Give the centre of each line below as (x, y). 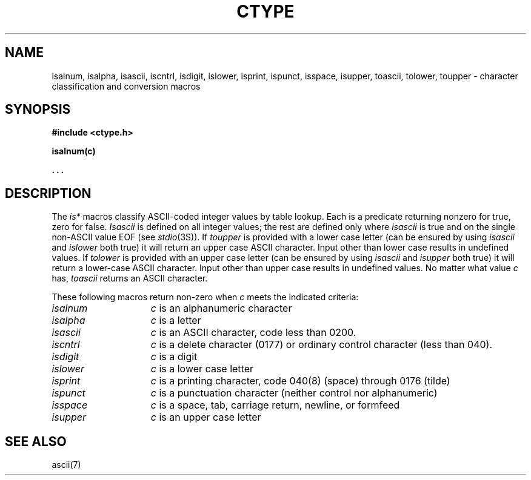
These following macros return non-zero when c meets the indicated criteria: (205, 297)
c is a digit (174, 357)
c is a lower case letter (202, 369)
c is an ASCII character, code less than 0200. (253, 333)
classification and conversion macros (126, 86)
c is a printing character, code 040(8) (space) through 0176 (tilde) (300, 381)
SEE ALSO (36, 441)
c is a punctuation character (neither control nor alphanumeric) (294, 393)
